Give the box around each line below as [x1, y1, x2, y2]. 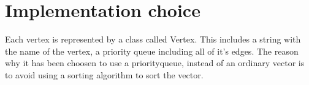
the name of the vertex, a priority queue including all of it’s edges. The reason [5, 44, 299, 57]
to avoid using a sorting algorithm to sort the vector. [5, 68, 204, 81]
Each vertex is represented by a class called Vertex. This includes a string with [5, 33, 301, 46]
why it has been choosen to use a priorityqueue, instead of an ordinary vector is [5, 56, 305, 69]
